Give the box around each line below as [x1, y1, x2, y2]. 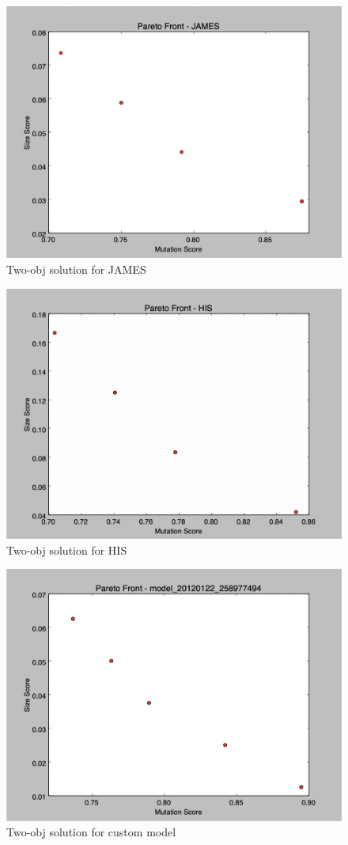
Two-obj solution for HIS [6, 541, 127, 558]
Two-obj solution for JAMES [6, 261, 146, 277]
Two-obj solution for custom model [6, 824, 176, 840]
